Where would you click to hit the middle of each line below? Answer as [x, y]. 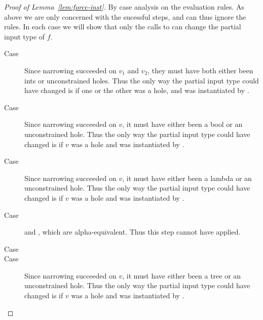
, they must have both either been [200, 70]
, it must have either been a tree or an [182, 275]
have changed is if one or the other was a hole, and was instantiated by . [137, 90]
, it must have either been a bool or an [182, 124]
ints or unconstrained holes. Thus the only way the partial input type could [142, 80]
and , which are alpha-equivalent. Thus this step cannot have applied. [133, 232]
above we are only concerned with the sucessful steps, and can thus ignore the [125, 16]
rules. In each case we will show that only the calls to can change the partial [123, 27]
